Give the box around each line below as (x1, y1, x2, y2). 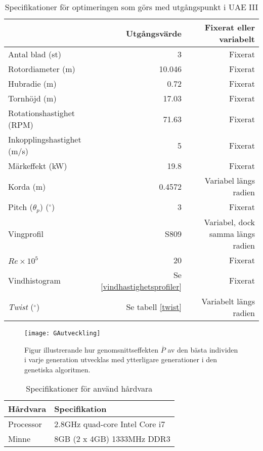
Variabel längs (204, 175, 255, 186)
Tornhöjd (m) (8, 92, 57, 104)
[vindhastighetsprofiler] (101, 280, 182, 292)
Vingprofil (8, 227, 43, 239)
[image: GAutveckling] (24, 329, 101, 337)
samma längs (209, 227, 255, 239)
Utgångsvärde (125, 27, 182, 39)
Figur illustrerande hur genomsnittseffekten (24, 344, 159, 355)
